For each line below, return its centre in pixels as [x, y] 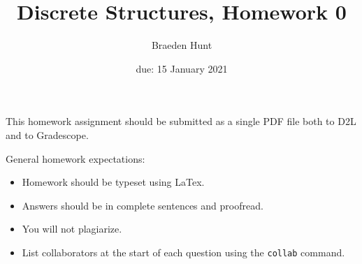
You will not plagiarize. [72, 229]
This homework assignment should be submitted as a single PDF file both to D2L [181, 121]
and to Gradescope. [47, 134]
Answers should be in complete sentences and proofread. [143, 205]
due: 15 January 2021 [182, 68]
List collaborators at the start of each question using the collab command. [183, 252]
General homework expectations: [75, 158]
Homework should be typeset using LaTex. [113, 182]
